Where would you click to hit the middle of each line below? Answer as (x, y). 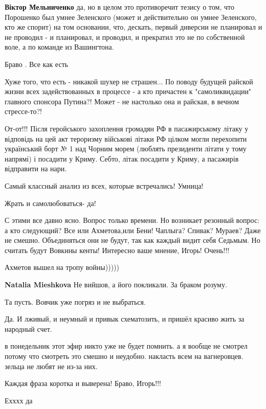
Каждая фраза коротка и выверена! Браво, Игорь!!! (83, 383)
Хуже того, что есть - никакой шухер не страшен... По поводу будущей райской (129, 81)
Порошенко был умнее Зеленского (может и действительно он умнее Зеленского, (131, 17)
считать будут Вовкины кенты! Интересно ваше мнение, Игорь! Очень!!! (117, 250)
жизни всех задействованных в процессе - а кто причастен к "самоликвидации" (128, 91)
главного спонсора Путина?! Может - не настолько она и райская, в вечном (122, 101)
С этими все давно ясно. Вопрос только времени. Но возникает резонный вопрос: (132, 220)
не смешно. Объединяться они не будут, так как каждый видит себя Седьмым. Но (132, 240)
